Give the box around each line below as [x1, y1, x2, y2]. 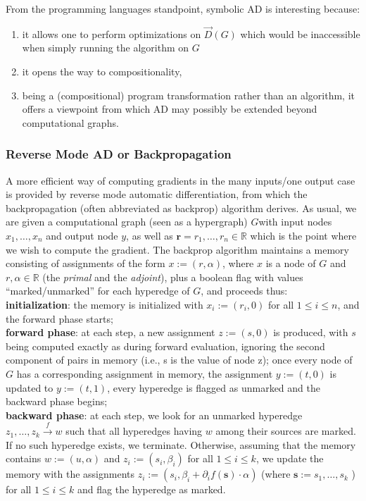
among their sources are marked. [215, 423, 356, 438]
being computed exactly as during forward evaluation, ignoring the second [6, 338, 325, 353]
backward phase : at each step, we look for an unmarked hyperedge [6, 407, 303, 422]
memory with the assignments [6, 466, 135, 481]
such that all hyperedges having [65, 423, 203, 438]
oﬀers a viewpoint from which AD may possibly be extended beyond [22, 101, 317, 116]
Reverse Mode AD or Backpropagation [6, 145, 232, 163]
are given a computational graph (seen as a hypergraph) [6, 214, 248, 229]
